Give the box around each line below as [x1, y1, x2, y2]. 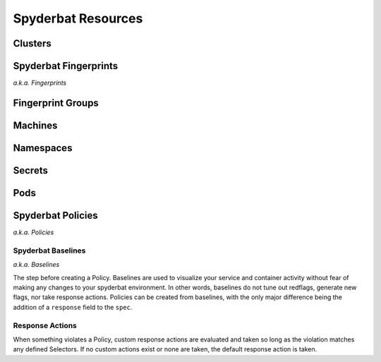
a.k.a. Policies [13, 228, 54, 236]
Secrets [13, 164, 49, 176]
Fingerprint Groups [13, 97, 99, 109]
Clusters [13, 37, 52, 49]
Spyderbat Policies [13, 209, 98, 222]
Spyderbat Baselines [13, 246, 86, 255]
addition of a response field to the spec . [13, 303, 133, 311]
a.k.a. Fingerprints [13, 78, 67, 88]
